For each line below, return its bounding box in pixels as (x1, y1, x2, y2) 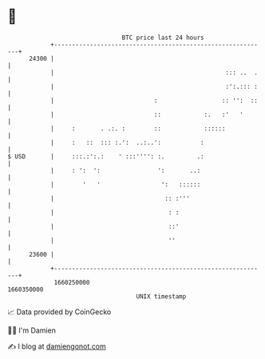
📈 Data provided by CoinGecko (7, 307, 112, 317)
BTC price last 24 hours (121, 34, 204, 42)
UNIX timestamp (136, 292, 187, 301)
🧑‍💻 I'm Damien (7, 325, 57, 335)
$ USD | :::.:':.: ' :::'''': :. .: (7, 152, 204, 161)
